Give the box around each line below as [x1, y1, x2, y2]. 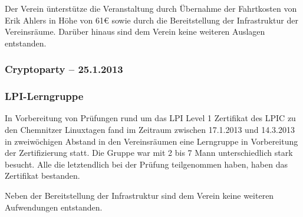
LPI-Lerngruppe [5, 89, 84, 104]
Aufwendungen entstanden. [5, 201, 103, 213]
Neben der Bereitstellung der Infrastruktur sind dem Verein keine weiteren [5, 189, 274, 201]
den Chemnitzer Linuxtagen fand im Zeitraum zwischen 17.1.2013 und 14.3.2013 [5, 123, 295, 136]
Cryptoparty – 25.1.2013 [5, 62, 123, 76]
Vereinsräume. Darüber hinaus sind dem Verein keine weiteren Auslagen [5, 25, 265, 38]
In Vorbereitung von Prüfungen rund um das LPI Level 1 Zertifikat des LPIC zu [5, 112, 296, 124]
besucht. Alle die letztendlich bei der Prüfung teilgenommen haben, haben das [5, 158, 288, 170]
